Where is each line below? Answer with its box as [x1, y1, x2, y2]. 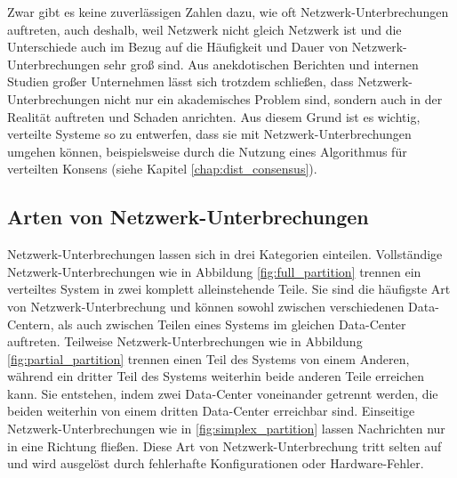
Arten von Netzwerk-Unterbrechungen [7, 203, 369, 231]
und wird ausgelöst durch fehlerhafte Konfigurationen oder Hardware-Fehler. [7, 454, 424, 473]
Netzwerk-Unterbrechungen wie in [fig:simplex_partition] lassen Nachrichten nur [7, 419, 445, 438]
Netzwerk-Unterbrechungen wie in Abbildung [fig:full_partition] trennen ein [7, 262, 421, 280]
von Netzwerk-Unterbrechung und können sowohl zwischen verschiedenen [7, 296, 405, 315]
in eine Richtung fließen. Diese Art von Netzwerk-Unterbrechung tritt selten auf [7, 436, 442, 455]
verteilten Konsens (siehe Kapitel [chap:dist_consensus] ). [7, 159, 317, 178]
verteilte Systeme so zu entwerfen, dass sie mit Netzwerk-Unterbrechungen [7, 125, 412, 143]
